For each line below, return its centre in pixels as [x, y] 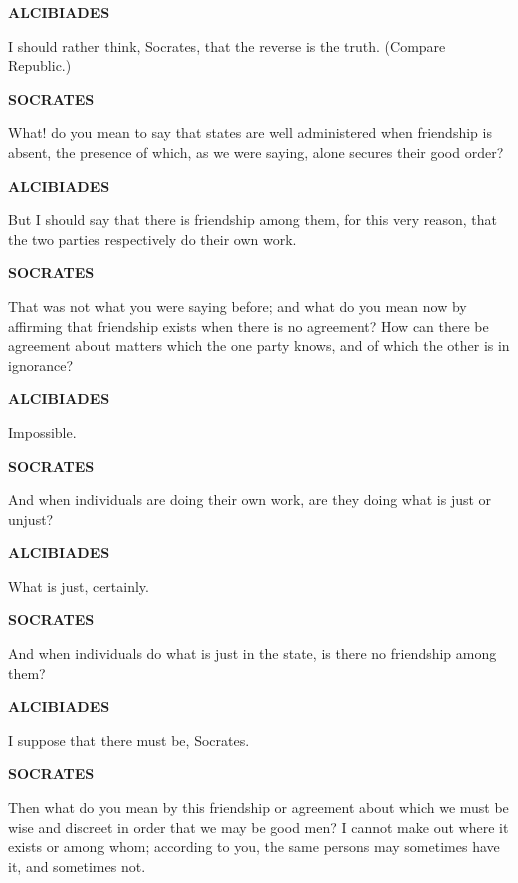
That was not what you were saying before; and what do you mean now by [237, 305]
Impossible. [42, 431]
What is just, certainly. [78, 585]
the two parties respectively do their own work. [152, 238]
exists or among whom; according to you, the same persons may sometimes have [254, 846]
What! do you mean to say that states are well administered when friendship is [250, 132]
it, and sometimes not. [77, 865]
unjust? [31, 518]
